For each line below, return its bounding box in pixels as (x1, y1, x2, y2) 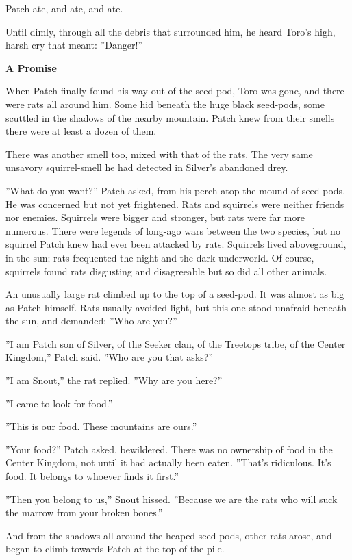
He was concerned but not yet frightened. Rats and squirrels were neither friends (5, 196, 344, 211)
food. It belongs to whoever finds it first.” (5, 469, 179, 483)
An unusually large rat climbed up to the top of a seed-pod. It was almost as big (5, 287, 344, 301)
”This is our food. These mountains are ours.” (5, 419, 197, 433)
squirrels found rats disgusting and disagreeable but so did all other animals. (5, 264, 327, 278)
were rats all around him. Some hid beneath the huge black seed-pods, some (5, 97, 325, 111)
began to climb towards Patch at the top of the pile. (5, 542, 225, 556)
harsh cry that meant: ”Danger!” (5, 38, 142, 52)
